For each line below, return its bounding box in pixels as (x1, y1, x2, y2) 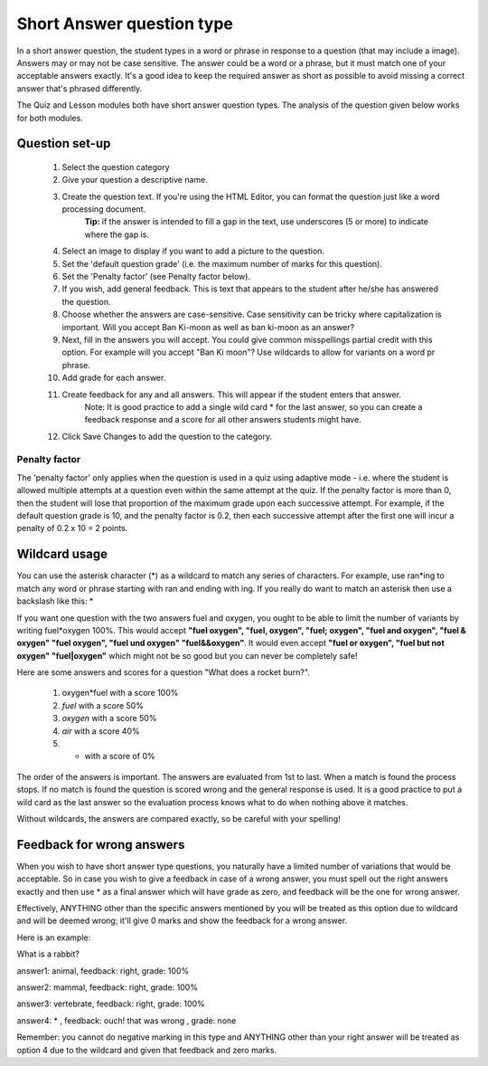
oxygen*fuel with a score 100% (61, 688, 179, 699)
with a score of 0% (84, 751, 155, 762)
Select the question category (61, 161, 171, 172)
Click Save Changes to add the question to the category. (61, 431, 273, 442)
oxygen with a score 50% (61, 713, 157, 724)
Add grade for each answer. (61, 372, 166, 384)
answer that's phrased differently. (16, 82, 143, 94)
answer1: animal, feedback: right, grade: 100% (16, 965, 190, 976)
